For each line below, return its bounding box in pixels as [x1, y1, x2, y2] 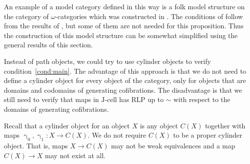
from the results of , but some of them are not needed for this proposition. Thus [4, 20, 244, 31]
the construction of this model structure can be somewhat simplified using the [4, 30, 238, 40]
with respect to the [173, 94, 230, 104]
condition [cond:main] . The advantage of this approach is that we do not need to [4, 65, 247, 76]
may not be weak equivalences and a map [111, 140, 235, 150]
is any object [140, 120, 178, 130]
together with [205, 120, 246, 130]
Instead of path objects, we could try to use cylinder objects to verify [4, 56, 211, 66]
